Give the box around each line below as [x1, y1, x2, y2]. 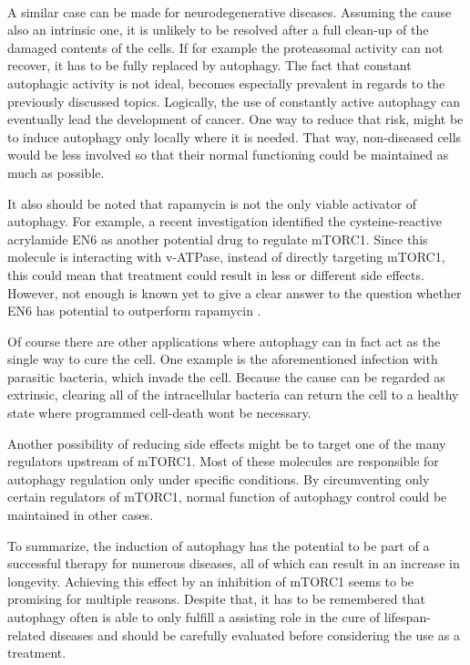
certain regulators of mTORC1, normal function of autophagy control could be [7, 487, 447, 506]
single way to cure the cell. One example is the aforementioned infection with [7, 349, 438, 369]
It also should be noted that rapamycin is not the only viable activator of [7, 193, 417, 213]
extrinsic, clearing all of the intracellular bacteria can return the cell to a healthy [7, 385, 459, 404]
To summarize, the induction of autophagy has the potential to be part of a [7, 535, 430, 555]
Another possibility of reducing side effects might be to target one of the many [7, 433, 446, 452]
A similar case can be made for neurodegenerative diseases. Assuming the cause [7, 2, 452, 21]
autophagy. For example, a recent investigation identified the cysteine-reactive [7, 212, 442, 231]
